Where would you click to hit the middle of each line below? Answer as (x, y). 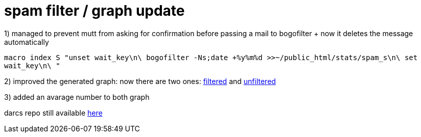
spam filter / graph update (95, 11)
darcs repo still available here (53, 113)
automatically (27, 42)
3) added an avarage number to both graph (77, 97)
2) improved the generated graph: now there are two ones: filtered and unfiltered (140, 81)
